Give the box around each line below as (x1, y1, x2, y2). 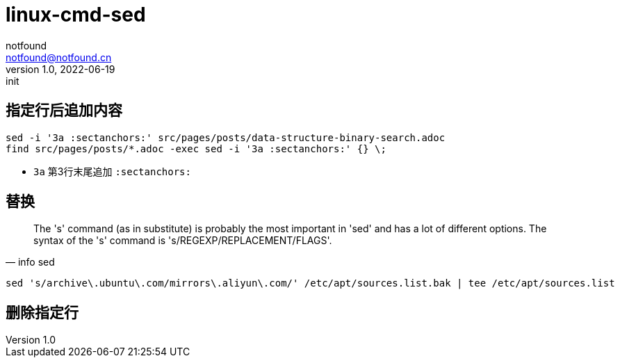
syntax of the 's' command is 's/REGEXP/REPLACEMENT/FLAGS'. (33, 234, 332, 247)
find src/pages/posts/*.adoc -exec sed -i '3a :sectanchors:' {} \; (6, 143, 386, 154)
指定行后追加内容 (6, 102, 122, 120)
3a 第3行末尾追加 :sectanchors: (33, 165, 191, 177)
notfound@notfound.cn (6, 51, 112, 63)
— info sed (6, 256, 55, 268)
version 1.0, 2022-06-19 (6, 63, 115, 75)
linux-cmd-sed (6, 3, 146, 26)
